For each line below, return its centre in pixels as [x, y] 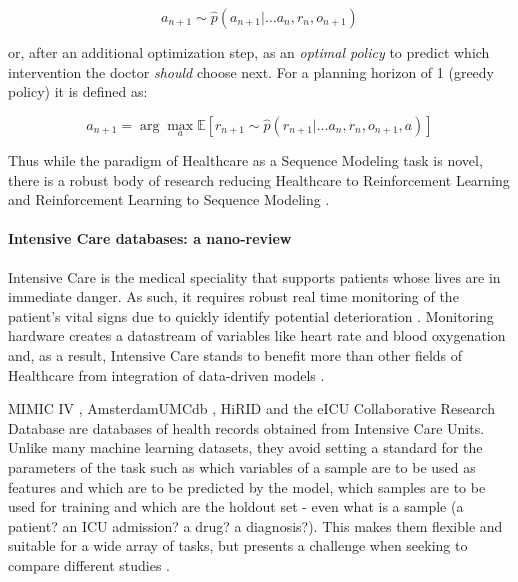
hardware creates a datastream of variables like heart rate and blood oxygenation [257, 335]
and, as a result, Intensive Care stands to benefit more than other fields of [235, 354]
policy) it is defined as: [78, 91]
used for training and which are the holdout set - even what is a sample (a [236, 506]
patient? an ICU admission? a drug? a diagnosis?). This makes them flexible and [255, 525]
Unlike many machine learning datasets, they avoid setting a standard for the [245, 447]
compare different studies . [89, 564]
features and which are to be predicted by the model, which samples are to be [247, 486]
